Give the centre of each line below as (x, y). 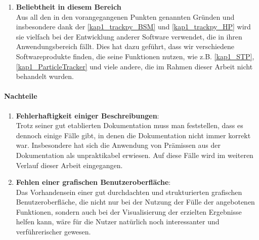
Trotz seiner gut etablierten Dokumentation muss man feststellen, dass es (129, 125)
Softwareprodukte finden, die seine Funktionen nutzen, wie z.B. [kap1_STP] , (135, 56)
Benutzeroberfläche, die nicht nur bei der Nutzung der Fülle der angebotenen (135, 202)
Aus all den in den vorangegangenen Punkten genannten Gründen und (125, 16)
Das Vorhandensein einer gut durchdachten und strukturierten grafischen (129, 192)
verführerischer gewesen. (53, 232)
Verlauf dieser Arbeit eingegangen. (69, 165)
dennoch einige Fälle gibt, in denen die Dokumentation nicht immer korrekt (133, 135)
